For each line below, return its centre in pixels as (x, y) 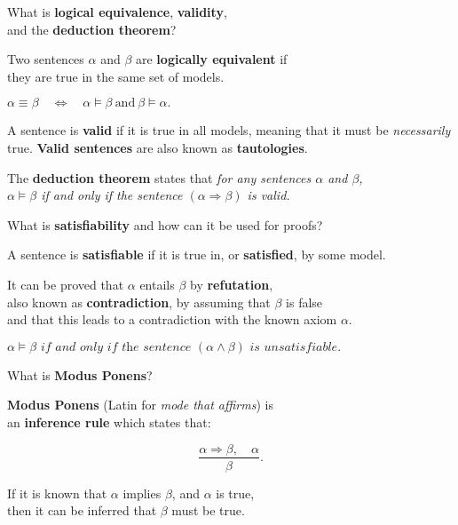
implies (142, 493)
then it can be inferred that (82, 510)
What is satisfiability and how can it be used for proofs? (165, 224)
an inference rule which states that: (109, 422)
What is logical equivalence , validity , (117, 12)
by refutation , (232, 284)
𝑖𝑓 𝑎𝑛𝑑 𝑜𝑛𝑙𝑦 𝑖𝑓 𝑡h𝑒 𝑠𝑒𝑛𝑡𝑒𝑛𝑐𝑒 (116, 347)
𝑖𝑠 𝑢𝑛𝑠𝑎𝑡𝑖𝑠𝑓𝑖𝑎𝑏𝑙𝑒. (296, 347)
